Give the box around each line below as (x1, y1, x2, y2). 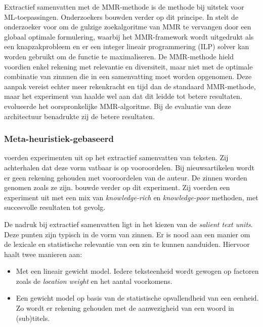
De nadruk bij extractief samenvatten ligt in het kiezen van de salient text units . (4, 219, 253, 229)
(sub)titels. (16, 312, 50, 323)
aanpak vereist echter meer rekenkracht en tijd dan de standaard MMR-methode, (4, 81, 256, 91)
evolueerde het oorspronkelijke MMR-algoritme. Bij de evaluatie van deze (4, 100, 231, 111)
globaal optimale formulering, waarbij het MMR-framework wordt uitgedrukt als (4, 31, 254, 42)
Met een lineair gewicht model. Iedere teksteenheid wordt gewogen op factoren (16, 266, 259, 276)
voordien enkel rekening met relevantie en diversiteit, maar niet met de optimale (4, 61, 253, 71)
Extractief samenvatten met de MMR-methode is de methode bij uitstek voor (4, 2, 244, 12)
